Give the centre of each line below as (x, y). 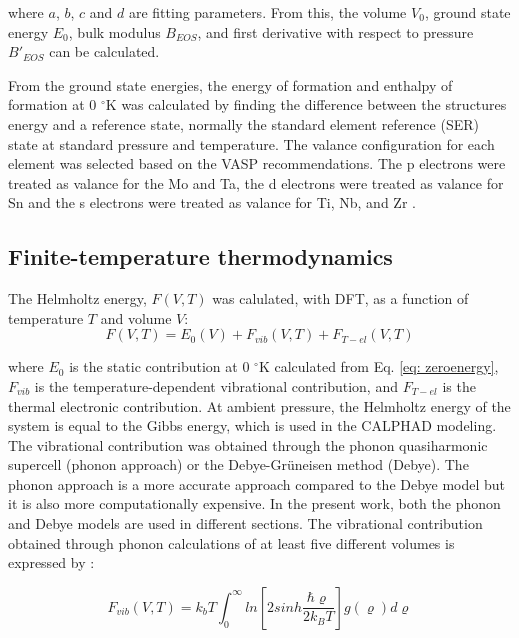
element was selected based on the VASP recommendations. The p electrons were (257, 163)
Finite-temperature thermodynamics (200, 256)
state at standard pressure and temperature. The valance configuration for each (251, 143)
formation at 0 (52, 104)
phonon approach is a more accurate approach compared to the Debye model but (257, 483)
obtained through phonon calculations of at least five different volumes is (231, 542)
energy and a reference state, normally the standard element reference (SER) (243, 123)
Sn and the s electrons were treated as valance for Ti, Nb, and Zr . (212, 202)
